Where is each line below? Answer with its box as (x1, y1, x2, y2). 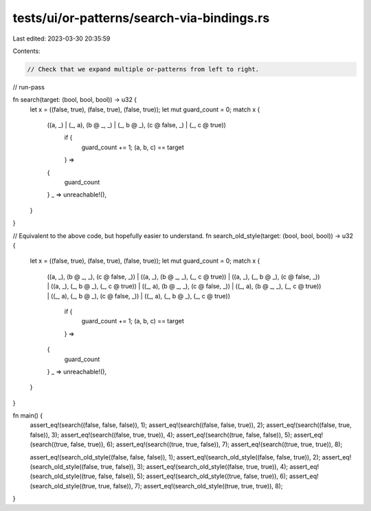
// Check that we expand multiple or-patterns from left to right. (27, 65, 260, 73)
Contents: (12, 47, 41, 55)
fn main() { (12, 411, 43, 420)
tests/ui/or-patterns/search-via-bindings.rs (12, 10, 270, 25)
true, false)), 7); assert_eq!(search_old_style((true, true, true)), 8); (98, 481, 283, 490)
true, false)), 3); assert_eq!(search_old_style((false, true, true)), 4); (100, 463, 289, 471)
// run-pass (12, 83, 45, 91)
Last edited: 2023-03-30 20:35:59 (12, 34, 111, 43)
